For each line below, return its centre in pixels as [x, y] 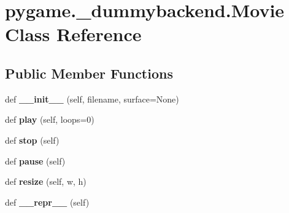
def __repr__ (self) [47, 202]
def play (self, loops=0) [50, 119]
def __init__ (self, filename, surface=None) [92, 99]
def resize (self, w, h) [46, 181]
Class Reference [73, 34]
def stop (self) [32, 140]
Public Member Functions [89, 73]
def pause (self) [35, 161]
